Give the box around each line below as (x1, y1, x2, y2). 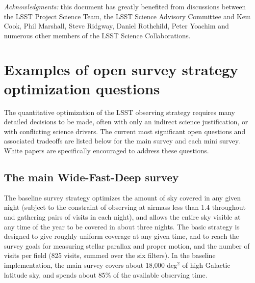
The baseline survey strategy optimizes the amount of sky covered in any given (4, 192, 241, 202)
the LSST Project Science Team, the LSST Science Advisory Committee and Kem (4, 11, 251, 21)
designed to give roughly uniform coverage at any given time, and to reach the (4, 231, 239, 241)
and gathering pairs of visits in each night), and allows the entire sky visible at (4, 212, 241, 222)
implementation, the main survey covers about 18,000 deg (4, 260, 178, 270)
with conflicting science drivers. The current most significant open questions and (4, 126, 246, 136)
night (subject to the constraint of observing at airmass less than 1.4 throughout (4, 202, 246, 212)
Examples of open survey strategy (4, 59, 238, 79)
